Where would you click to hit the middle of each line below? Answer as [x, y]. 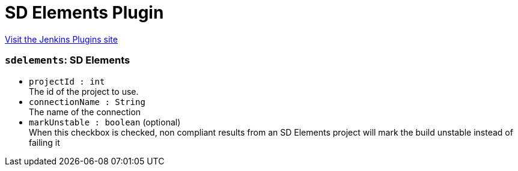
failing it [44, 142]
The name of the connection [85, 112]
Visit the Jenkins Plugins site [61, 39]
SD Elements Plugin [84, 13]
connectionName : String [87, 102]
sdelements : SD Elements [68, 60]
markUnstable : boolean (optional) [105, 122]
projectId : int [67, 81]
